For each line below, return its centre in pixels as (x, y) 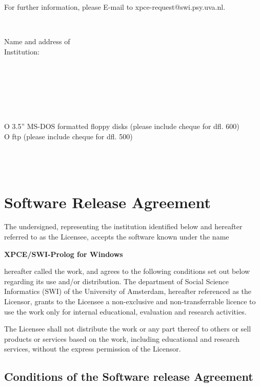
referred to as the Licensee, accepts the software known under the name (117, 237)
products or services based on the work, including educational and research (122, 338)
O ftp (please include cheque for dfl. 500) (68, 136)
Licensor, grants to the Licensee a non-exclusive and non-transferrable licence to (130, 301)
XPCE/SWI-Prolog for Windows (64, 254)
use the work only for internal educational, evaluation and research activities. (125, 311)
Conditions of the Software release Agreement (129, 376)
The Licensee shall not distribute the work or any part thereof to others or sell (128, 329)
